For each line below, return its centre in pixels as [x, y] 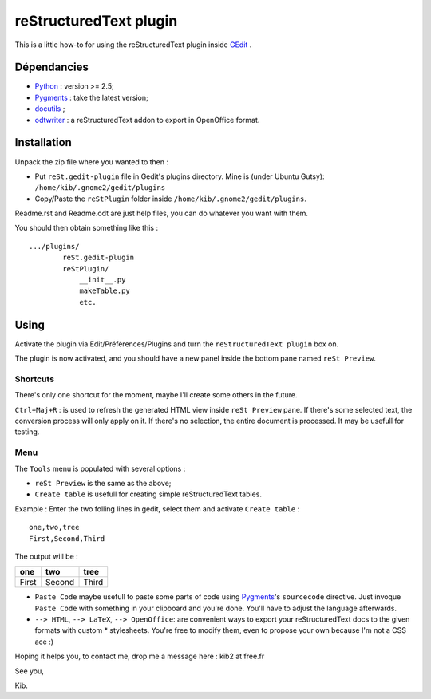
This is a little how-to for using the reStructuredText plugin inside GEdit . [133, 45]
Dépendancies [52, 67]
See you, [29, 671]
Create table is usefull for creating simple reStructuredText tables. [148, 494]
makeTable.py [105, 291]
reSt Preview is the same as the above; [103, 483]
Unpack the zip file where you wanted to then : [92, 162]
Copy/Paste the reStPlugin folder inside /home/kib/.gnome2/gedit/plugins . [170, 199]
